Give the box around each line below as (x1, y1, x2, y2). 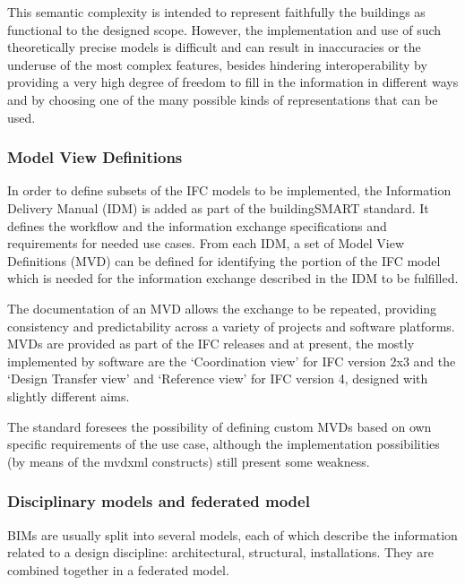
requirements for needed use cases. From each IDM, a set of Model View (7, 234, 405, 253)
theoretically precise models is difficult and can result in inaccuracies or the (7, 38, 421, 56)
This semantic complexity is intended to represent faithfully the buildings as (7, 3, 426, 21)
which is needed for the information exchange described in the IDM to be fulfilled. (7, 269, 459, 288)
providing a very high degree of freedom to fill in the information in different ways (7, 73, 459, 91)
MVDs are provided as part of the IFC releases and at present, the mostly (7, 334, 415, 353)
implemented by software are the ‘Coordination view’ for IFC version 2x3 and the (7, 351, 456, 370)
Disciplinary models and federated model (7, 490, 310, 512)
